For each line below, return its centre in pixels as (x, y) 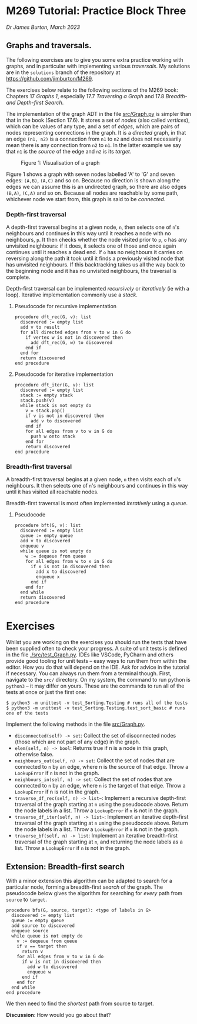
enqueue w (39, 972)
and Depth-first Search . (35, 102)
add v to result (40, 328)
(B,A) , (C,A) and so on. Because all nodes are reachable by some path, (93, 193)
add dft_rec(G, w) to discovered (71, 343)
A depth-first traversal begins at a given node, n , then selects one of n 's (93, 227)
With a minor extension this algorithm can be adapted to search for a (89, 881)
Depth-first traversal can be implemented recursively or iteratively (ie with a (98, 289)
